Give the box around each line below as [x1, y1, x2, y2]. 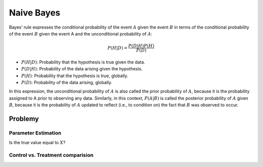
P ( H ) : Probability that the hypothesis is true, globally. [21, 73, 129, 79]
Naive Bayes [9, 7, 60, 18]
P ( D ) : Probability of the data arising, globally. [21, 80, 113, 85]
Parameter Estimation [9, 130, 62, 136]
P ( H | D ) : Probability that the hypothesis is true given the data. [21, 59, 146, 65]
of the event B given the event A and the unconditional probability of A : [9, 31, 152, 36]
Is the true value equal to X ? [9, 140, 66, 146]
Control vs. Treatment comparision [9, 152, 94, 159]
